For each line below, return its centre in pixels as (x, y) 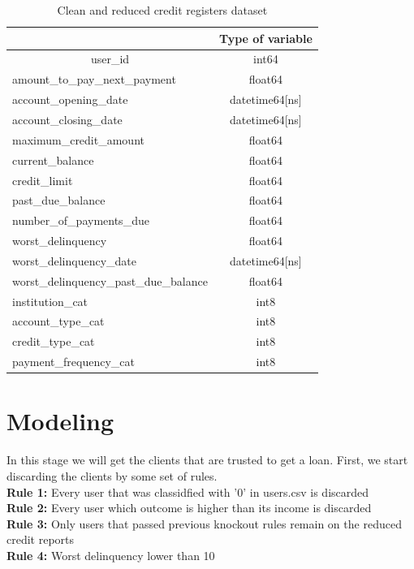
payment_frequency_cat (73, 362)
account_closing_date (67, 119)
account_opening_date (70, 99)
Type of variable (265, 38)
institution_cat (50, 301)
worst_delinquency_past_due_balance (110, 280)
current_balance (53, 159)
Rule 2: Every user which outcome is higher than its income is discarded (189, 508)
